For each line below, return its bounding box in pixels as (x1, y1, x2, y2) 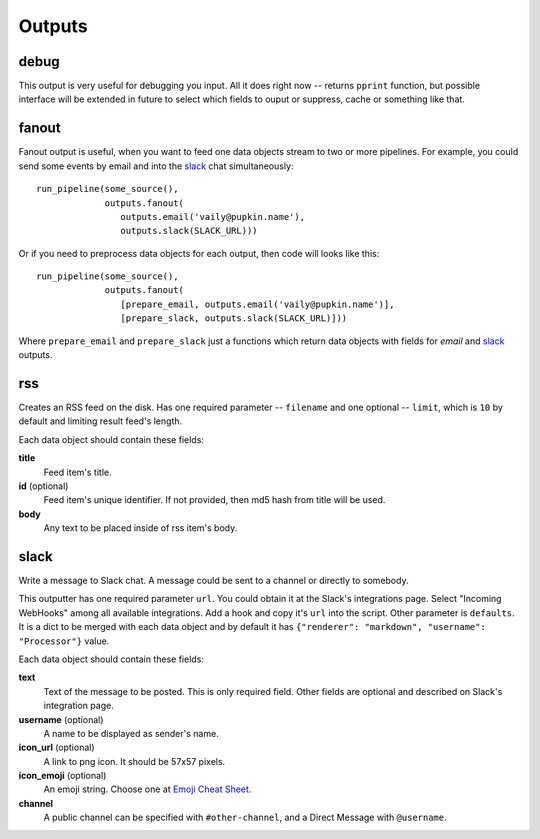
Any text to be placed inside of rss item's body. (43, 522, 238, 534)
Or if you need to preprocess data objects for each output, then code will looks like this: (18, 247, 380, 259)
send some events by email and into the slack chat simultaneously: (18, 160, 294, 172)
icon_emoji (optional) (18, 770, 107, 782)
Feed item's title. (43, 466, 112, 478)
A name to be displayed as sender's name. (43, 727, 219, 739)
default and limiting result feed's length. (18, 415, 183, 427)
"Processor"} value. (18, 635, 110, 647)
